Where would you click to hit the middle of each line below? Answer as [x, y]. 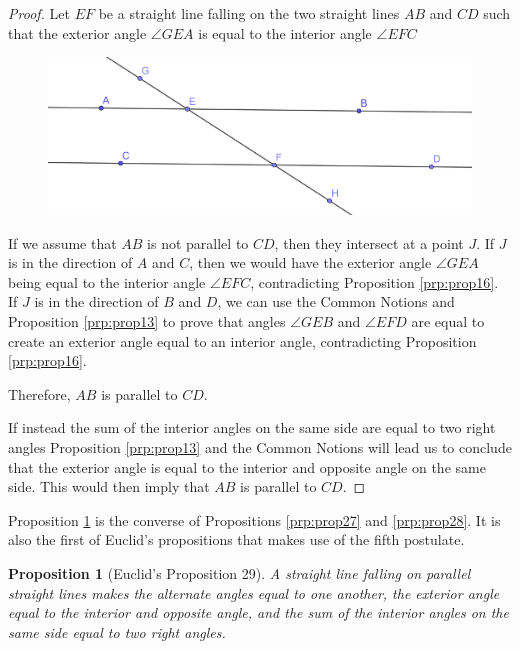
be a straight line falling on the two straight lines [249, 13]
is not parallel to [198, 242]
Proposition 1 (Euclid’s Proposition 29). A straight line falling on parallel [239, 573]
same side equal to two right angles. [117, 631]
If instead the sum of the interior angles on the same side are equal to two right [252, 427]
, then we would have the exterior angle [310, 262]
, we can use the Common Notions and [336, 301]
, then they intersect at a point [369, 242]
